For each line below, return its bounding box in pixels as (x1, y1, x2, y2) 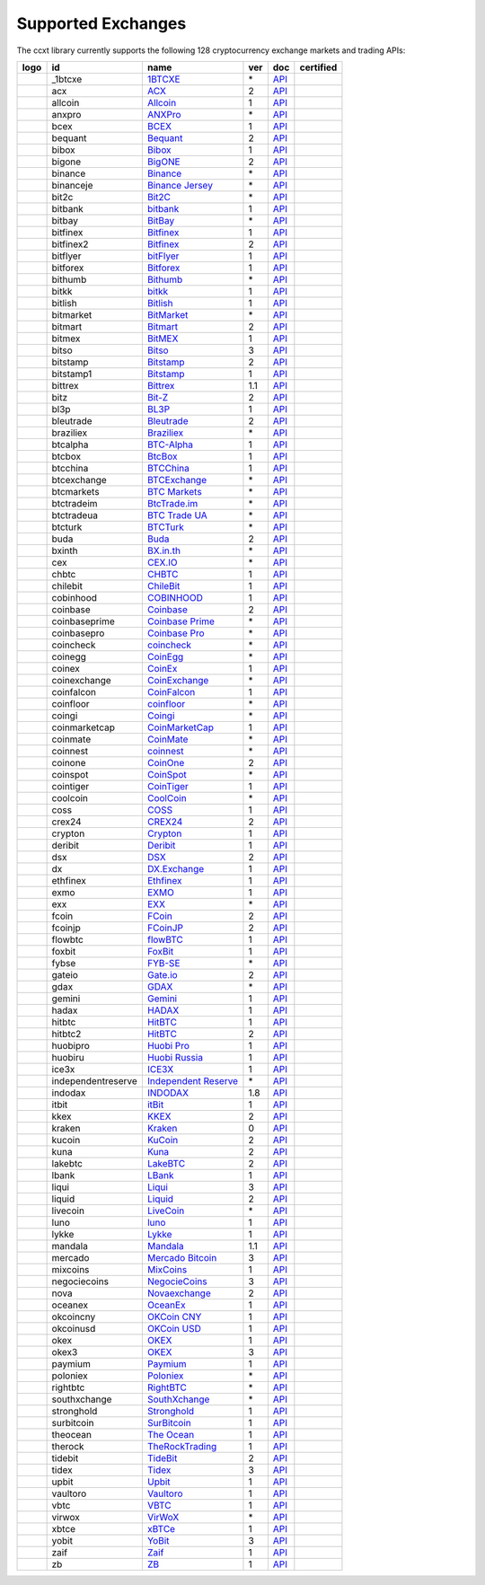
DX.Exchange (146, 862, 205, 875)
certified (299, 61, 338, 74)
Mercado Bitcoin (146, 1251, 217, 1264)
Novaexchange (146, 1287, 211, 1299)
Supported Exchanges (16, 13, 187, 33)
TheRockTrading (146, 1440, 217, 1452)
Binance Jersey (146, 179, 213, 191)
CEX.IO (146, 556, 179, 568)
